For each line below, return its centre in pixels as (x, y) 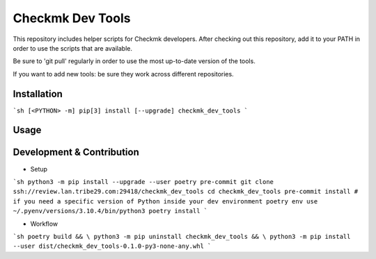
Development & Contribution (76, 152)
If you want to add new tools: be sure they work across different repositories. (123, 74)
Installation (38, 94)
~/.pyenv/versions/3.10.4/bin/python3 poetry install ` (110, 211)
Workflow (44, 224)
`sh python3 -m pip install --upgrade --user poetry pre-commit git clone (143, 182)
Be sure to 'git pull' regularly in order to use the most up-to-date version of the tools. (134, 61)
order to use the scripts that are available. (72, 48)
